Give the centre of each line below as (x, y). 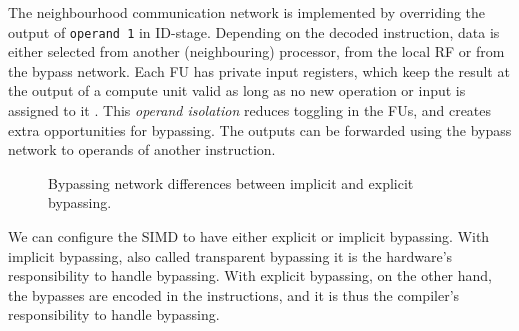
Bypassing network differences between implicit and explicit (231, 182)
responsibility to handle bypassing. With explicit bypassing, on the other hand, (250, 275)
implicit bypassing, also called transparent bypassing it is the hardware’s (230, 255)
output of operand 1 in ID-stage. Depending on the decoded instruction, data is (254, 31)
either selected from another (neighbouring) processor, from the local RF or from (256, 51)
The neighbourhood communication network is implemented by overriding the (247, 12)
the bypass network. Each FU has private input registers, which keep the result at (259, 70)
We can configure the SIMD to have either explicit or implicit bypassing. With (249, 236)
